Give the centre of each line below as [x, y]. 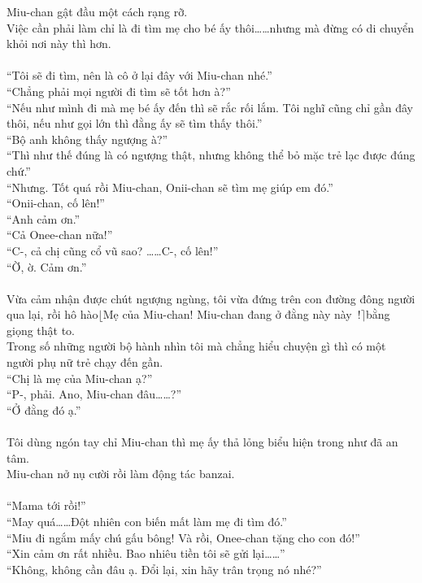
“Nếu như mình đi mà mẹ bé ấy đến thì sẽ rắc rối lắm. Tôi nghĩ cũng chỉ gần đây [210, 107]
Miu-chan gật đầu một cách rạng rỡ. [97, 11]
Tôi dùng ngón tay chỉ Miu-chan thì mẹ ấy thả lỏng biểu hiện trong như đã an [202, 442]
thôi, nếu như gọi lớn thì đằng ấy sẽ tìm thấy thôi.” [135, 123]
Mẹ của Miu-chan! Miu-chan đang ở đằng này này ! [232, 314]
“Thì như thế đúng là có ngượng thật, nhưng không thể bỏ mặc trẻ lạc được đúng [211, 155]
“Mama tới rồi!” [46, 505]
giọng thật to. [41, 330]
